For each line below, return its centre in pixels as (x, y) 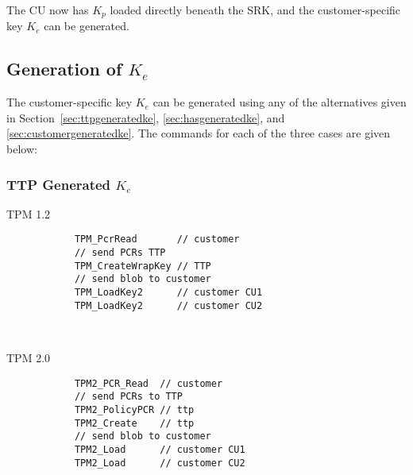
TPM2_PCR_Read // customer (149, 383)
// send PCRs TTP (120, 253)
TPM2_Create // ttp (134, 423)
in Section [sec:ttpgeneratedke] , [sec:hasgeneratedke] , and (146, 117)
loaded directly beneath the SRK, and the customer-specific (255, 10)
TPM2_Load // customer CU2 (160, 463)
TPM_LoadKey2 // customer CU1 (168, 293)
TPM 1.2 (29, 213)
